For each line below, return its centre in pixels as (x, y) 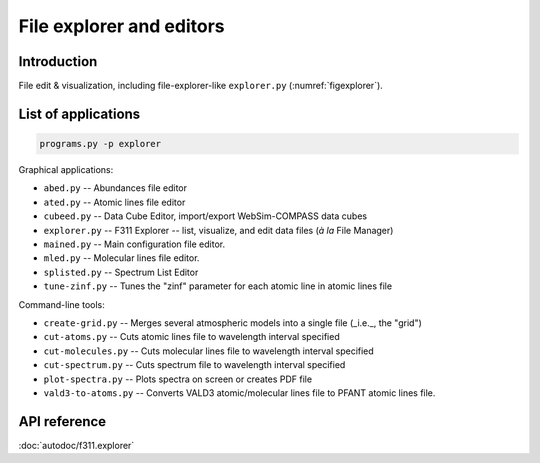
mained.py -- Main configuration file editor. (134, 244)
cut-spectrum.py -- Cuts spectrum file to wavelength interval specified (194, 365)
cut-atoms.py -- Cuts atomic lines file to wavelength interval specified (191, 337)
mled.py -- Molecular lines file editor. (121, 258)
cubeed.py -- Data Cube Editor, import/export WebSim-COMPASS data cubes (205, 216)
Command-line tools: (61, 304)
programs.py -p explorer (100, 144)
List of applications (79, 113)
